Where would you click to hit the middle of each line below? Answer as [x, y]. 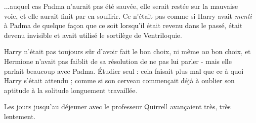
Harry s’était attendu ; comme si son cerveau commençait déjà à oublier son [119, 80]
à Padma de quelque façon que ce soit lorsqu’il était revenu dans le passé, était [123, 25]
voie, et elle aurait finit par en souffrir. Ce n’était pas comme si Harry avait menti [128, 15]
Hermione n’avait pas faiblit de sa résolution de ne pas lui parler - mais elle [118, 61]
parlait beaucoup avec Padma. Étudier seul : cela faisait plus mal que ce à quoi [124, 71]
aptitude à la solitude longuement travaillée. [71, 90]
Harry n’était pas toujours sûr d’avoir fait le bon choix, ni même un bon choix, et [128, 51]
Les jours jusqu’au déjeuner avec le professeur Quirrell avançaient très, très [117, 107]
